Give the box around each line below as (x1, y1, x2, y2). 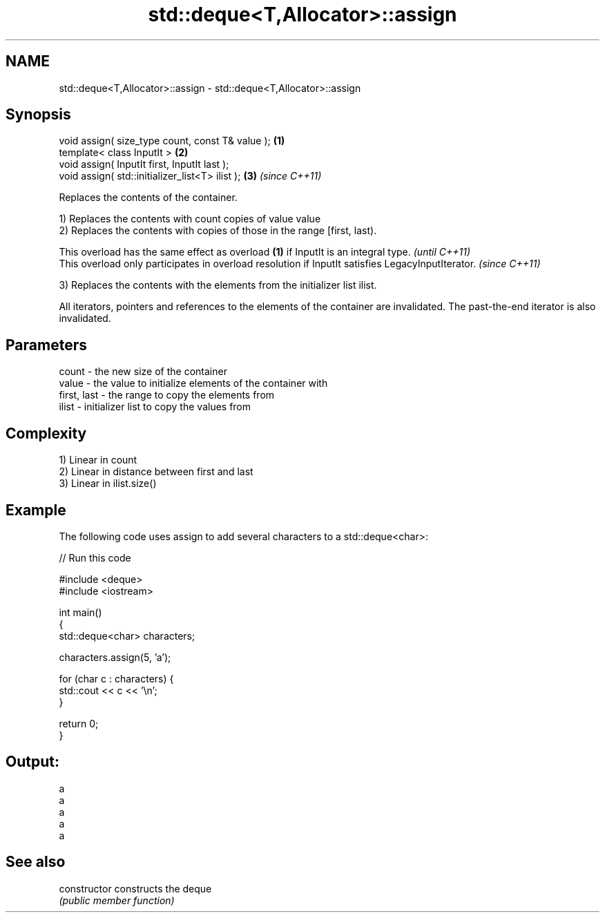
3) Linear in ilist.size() (59, 477, 157, 490)
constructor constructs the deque (59, 882, 212, 895)
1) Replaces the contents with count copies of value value (59, 213, 321, 225)
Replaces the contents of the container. (59, 191, 238, 204)
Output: (6, 753, 59, 771)
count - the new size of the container (59, 365, 227, 378)
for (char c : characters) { (59, 672, 174, 685)
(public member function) (59, 894, 175, 906)
